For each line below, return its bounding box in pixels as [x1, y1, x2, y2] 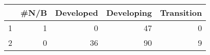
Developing [106, 7, 152, 18]
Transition [160, 7, 202, 18]
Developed [55, 7, 98, 18]
